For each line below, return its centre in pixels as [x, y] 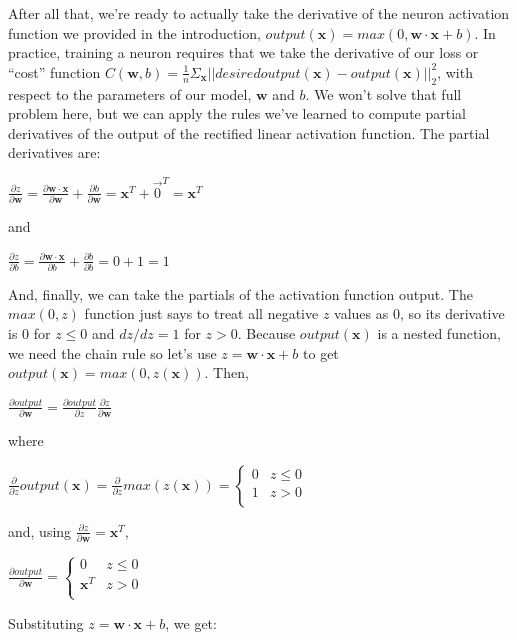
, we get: [191, 622]
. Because [266, 333]
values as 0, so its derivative [419, 313]
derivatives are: [54, 152]
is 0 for [29, 333]
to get [321, 352]
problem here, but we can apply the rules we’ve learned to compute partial [237, 113]
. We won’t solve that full [383, 93]
